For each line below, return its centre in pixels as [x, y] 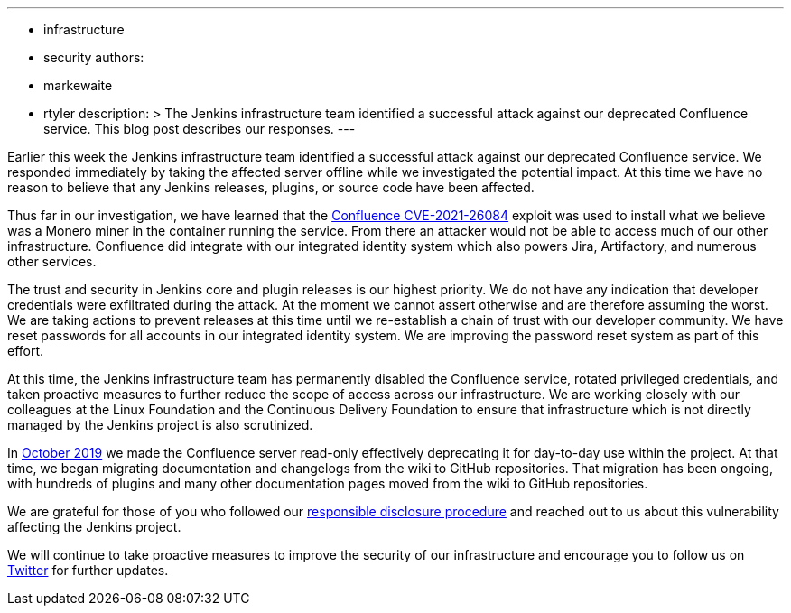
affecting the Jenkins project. [94, 527]
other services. [52, 261]
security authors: [94, 57]
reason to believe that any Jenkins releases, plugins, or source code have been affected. [271, 187]
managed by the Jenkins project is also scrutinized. [160, 425]
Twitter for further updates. [88, 570]
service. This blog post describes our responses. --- [200, 129]
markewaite [78, 85]
